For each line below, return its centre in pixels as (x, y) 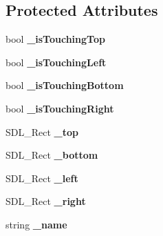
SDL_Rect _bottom (52, 155)
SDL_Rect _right (46, 201)
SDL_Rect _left (42, 178)
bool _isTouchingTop (55, 39)
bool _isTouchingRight (60, 108)
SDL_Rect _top (42, 131)
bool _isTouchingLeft (56, 62)
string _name (36, 224)
